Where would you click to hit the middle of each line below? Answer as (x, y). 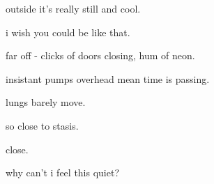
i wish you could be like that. (68, 32)
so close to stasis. (42, 125)
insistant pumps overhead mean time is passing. (108, 78)
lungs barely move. (46, 102)
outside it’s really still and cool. (73, 8)
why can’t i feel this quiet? (63, 172)
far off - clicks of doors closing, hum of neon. (100, 55)
